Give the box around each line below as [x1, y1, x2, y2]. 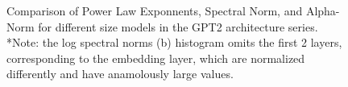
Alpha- [305, 2, 340, 19]
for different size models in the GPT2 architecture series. [38, 18, 318, 35]
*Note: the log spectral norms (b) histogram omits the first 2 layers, [6, 34, 342, 51]
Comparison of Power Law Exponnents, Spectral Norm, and [6, 2, 303, 19]
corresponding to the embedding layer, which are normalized [6, 49, 305, 66]
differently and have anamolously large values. [6, 65, 234, 82]
